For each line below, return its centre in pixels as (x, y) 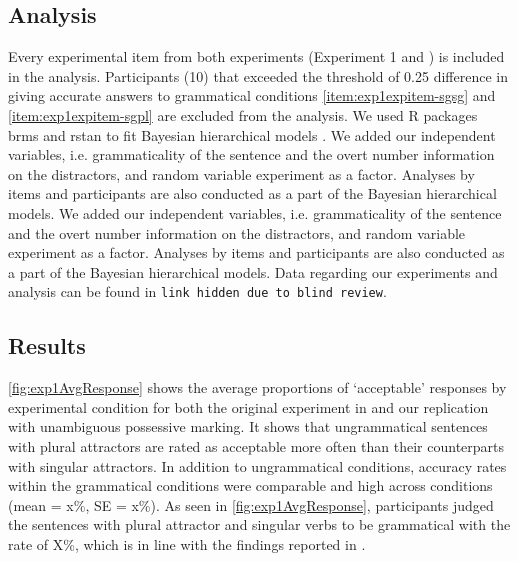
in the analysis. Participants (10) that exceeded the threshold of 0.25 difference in (258, 75)
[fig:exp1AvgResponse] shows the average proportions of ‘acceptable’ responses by (257, 387)
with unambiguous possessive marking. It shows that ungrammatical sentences (248, 426)
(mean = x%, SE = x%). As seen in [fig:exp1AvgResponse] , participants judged (251, 504)
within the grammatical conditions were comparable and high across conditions (250, 485)
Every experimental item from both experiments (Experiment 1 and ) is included (256, 56)
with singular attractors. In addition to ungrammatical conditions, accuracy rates (257, 465)
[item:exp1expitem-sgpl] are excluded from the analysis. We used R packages (243, 114)
